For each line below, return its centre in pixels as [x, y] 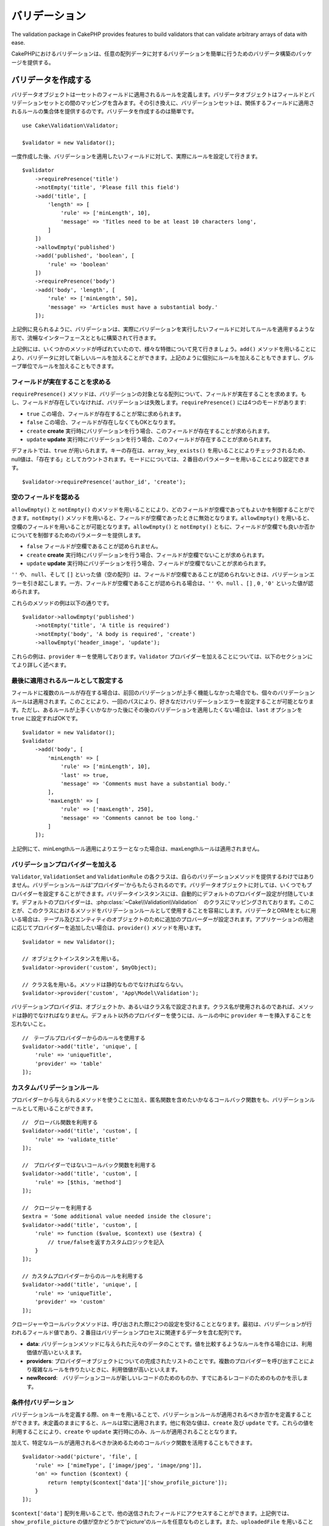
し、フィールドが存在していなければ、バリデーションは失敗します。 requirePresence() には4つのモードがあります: [159, 402]
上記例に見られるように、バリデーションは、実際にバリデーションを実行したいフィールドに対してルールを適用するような [163, 329]
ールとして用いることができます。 [54, 1108]
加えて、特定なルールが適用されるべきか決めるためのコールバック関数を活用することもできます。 [133, 1443]
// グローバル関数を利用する [60, 1123]
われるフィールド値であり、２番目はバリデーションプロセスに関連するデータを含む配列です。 [128, 1333]
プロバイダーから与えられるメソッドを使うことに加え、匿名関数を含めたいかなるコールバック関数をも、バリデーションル [163, 1100]
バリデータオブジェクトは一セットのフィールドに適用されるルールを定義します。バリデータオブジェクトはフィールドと [161, 94]
